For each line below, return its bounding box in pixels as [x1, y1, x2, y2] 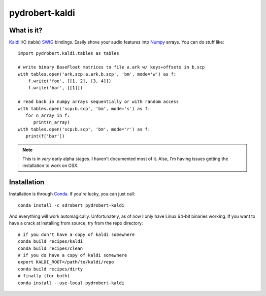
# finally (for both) [18, 273, 70, 279]
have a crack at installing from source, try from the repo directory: [9, 220, 143, 226]
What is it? [9, 26, 43, 34]
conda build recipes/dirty [18, 266, 83, 272]
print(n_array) [33, 120, 70, 125]
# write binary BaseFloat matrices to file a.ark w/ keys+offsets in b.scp [18, 65, 205, 70]
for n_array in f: [25, 112, 70, 118]
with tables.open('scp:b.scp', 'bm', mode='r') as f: [18, 126, 150, 132]
